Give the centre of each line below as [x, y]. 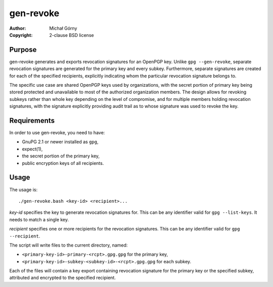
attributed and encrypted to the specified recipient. [62, 278]
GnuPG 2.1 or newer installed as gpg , [60, 142]
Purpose [23, 50]
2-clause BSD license [72, 35]
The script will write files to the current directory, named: [69, 245]
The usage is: [24, 190]
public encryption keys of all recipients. [63, 163]
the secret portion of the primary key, [61, 156]
